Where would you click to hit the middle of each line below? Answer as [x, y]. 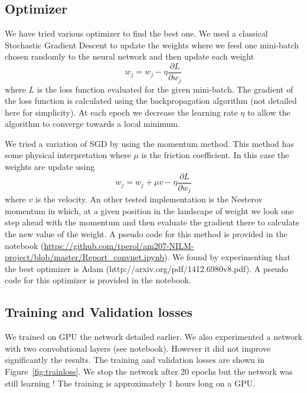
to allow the [269, 112]
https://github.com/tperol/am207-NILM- [119, 245]
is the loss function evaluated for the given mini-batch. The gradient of [165, 89]
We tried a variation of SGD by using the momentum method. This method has [149, 143]
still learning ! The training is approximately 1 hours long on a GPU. [130, 383]
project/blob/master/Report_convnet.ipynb [84, 257]
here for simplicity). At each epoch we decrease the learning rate [121, 112]
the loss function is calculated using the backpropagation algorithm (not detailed [151, 101]
